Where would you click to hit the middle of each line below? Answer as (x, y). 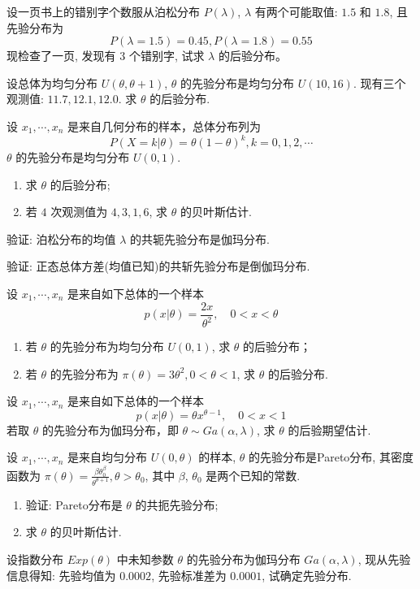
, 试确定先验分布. (307, 575)
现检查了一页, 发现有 (61, 56)
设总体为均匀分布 (52, 82)
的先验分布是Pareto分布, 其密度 (331, 457)
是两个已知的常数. (253, 475)
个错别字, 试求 (167, 56)
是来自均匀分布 (108, 457)
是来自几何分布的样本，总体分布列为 (165, 126)
